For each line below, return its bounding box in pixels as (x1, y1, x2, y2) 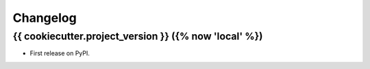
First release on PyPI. (29, 49, 90, 57)
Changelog (12, 10, 77, 25)
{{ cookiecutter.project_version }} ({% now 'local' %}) (12, 30, 263, 42)
